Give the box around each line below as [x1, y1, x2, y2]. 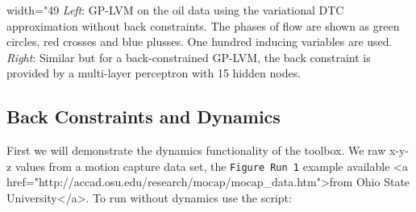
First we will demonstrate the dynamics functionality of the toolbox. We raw [6, 142, 386, 159]
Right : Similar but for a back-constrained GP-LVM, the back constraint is [6, 48, 371, 65]
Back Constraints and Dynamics [6, 104, 281, 129]
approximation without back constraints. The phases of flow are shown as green [6, 17, 400, 34]
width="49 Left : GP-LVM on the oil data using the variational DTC [6, 2, 344, 18]
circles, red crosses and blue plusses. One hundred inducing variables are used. [6, 33, 393, 50]
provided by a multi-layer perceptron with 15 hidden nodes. [6, 64, 302, 81]
